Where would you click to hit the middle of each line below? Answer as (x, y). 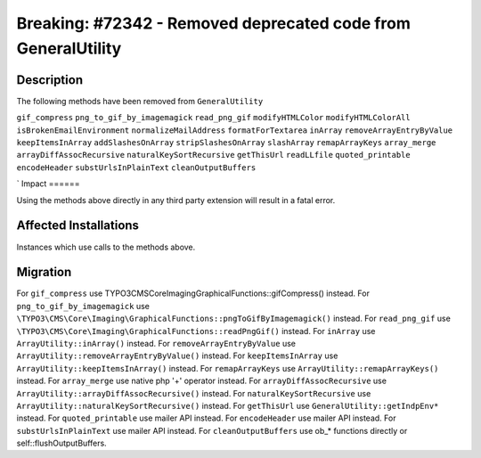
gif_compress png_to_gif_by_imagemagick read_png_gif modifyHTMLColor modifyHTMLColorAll (213, 118)
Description (50, 80)
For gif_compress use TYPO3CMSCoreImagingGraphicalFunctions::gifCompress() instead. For (193, 293)
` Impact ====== (48, 184)
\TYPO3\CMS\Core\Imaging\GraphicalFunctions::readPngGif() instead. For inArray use (196, 331)
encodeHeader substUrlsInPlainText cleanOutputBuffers (136, 168)
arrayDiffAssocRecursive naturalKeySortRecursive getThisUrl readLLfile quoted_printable (213, 155)
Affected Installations (78, 226)
